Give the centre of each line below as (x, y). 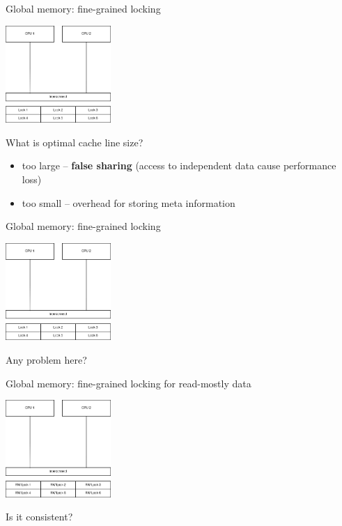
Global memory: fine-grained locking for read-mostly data (129, 383)
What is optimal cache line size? (75, 142)
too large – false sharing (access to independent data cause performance (179, 165)
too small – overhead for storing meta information (129, 202)
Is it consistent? (39, 517)
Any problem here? (46, 359)
